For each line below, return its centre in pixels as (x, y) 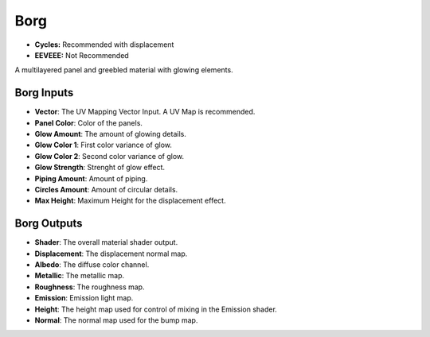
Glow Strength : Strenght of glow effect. (100, 168)
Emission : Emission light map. (84, 298)
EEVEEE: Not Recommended (82, 55)
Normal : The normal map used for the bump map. (116, 320)
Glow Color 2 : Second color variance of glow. (109, 156)
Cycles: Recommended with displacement (104, 45)
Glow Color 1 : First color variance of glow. (104, 145)
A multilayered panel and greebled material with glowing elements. (124, 70)
